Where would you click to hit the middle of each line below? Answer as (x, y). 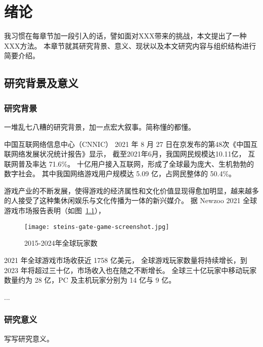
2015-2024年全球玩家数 (61, 243)
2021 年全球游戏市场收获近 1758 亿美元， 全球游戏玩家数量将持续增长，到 (126, 260)
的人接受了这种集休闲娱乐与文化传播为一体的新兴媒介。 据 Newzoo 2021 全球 (131, 200)
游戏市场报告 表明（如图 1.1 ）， (55, 210)
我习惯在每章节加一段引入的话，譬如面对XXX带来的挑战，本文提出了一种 (125, 36)
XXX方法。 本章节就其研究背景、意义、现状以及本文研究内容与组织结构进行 (130, 45)
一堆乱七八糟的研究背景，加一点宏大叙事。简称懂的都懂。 (100, 126)
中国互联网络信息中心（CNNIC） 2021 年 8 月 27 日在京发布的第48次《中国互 (131, 144)
